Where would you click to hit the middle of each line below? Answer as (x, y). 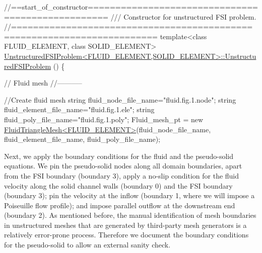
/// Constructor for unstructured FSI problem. (183, 16)
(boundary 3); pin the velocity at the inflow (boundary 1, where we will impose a (129, 195)
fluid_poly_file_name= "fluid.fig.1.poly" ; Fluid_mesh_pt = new (104, 119)
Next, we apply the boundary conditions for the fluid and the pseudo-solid (119, 156)
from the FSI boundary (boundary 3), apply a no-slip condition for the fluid (122, 175)
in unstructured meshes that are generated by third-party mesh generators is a (125, 225)
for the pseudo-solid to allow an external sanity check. (87, 245)
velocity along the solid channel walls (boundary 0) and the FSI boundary (118, 185)
